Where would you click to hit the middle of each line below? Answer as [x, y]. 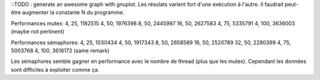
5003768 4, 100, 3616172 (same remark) [60, 51]
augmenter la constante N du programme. [73, 12]
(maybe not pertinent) [38, 32]
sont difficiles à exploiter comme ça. [55, 69]
